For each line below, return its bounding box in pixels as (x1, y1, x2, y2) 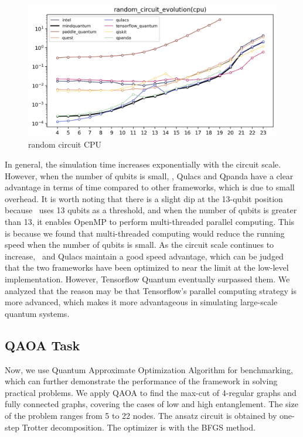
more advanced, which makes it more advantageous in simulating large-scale (5, 296, 278, 308)
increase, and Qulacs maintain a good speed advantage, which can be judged (5, 250, 284, 262)
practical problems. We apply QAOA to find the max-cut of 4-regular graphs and (5, 386, 297, 398)
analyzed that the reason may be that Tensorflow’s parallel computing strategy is (5, 284, 297, 296)
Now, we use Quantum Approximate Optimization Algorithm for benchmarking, (5, 363, 293, 375)
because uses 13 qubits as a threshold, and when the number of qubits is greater (5, 204, 297, 216)
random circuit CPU (28, 138, 102, 151)
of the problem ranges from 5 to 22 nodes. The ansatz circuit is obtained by (5, 409, 277, 421)
